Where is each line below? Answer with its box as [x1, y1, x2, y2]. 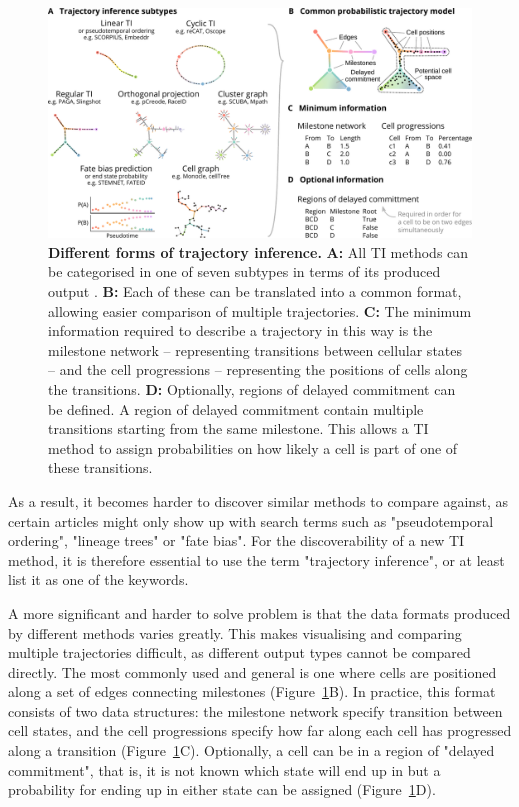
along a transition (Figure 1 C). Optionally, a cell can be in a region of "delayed [8, 740, 495, 761]
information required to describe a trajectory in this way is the [48, 320, 433, 341]
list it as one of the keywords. [8, 569, 189, 590]
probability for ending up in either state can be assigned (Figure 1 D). [8, 779, 436, 800]
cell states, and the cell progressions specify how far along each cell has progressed [8, 720, 512, 741]
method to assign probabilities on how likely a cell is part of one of [48, 437, 458, 458]
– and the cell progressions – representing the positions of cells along [48, 359, 468, 380]
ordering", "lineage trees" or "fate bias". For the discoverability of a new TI [8, 530, 465, 551]
